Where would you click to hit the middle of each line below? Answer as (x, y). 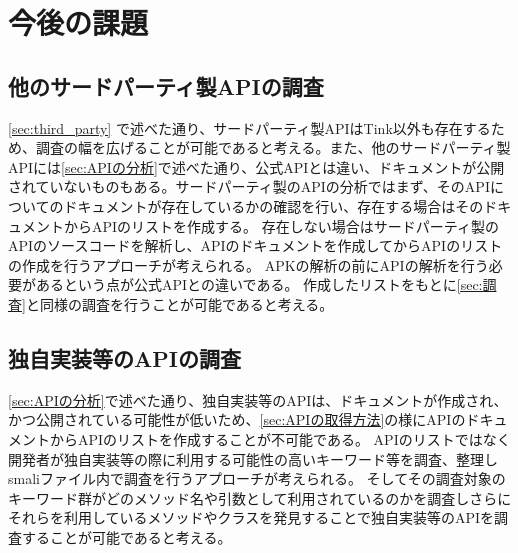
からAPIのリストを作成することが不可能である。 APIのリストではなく (280, 438)
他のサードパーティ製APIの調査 (166, 85)
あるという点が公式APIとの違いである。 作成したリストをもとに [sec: (259, 284)
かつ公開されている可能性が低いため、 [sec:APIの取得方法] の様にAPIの (237, 419)
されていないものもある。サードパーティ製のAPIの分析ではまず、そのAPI (249, 186)
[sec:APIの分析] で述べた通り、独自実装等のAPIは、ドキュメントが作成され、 (258, 399)
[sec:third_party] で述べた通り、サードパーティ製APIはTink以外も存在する (249, 127)
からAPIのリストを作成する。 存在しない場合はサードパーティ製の (281, 225)
